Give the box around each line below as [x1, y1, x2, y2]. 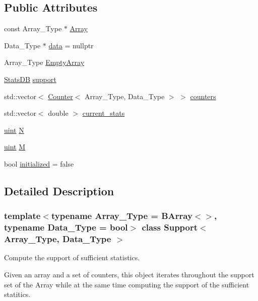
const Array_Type [4, 23, 62, 34]
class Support [142, 221, 198, 234]
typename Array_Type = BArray [51, 209, 192, 222]
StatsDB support [4, 73, 56, 84]
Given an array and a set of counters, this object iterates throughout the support [4, 269, 254, 279]
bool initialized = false [4, 158, 74, 169]
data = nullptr [48, 40, 94, 50]
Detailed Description [4, 183, 114, 198]
